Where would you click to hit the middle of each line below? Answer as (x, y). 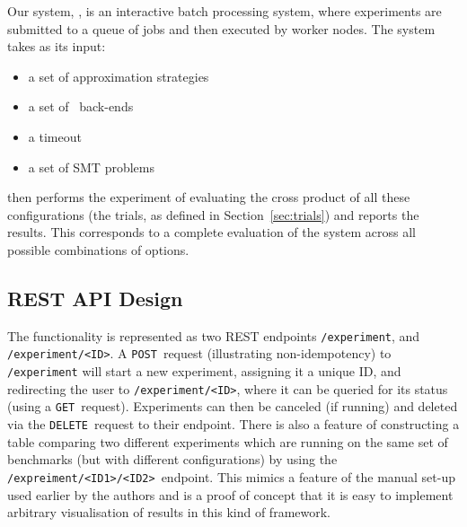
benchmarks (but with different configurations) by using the (172, 459)
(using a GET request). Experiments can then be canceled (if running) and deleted (233, 406)
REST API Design (95, 298)
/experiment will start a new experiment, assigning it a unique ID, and (204, 371)
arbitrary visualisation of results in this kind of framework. (169, 512)
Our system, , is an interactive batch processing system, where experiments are (225, 11)
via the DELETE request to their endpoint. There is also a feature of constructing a (233, 424)
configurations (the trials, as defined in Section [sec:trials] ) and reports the (213, 214)
